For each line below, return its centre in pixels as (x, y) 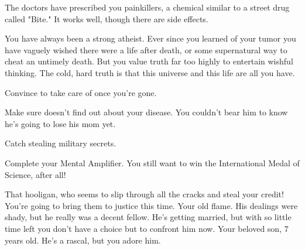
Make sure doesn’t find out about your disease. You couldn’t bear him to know (146, 112)
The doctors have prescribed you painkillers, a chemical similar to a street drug (147, 7)
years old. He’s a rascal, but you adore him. (83, 240)
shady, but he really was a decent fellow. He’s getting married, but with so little (148, 217)
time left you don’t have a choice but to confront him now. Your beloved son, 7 (147, 228)
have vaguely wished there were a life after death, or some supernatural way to (146, 49)
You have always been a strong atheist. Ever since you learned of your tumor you (150, 38)
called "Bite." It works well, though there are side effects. (107, 18)
